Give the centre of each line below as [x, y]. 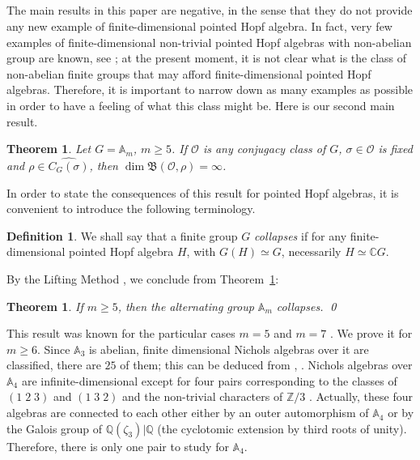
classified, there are [54, 365]
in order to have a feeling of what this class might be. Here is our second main [201, 105]
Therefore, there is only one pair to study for [118, 446]
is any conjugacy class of [264, 149]
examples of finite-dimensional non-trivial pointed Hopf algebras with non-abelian [209, 42]
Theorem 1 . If [45, 306]
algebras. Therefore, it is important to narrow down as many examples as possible [210, 89]
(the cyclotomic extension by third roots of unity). [282, 428]
